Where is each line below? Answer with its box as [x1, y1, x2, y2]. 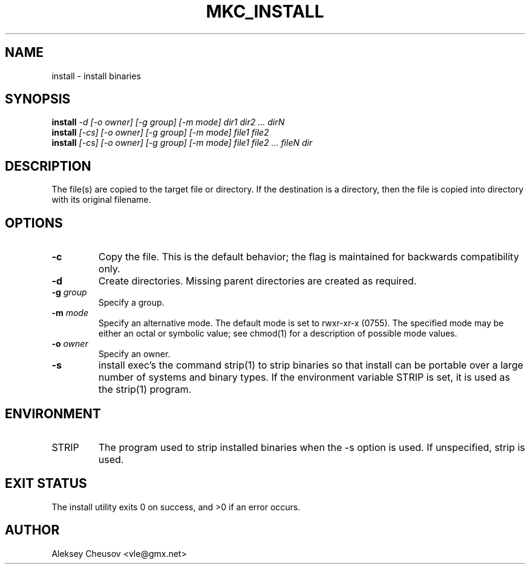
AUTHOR [5, 522, 60, 538]
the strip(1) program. [98, 383, 192, 396]
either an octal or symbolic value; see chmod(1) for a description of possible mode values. [98, 328, 457, 339]
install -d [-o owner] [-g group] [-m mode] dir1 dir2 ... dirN [51, 117, 285, 128]
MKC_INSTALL [206, 1, 324, 22]
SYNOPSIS [5, 91, 71, 107]
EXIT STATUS [5, 476, 87, 492]
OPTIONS [5, 215, 63, 231]
